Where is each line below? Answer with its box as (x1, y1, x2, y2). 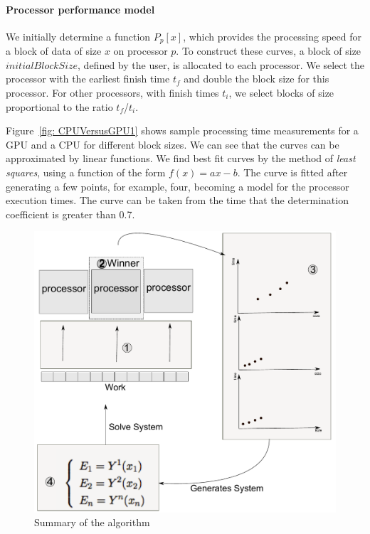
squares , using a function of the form (6, 165, 166, 179)
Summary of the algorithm (34, 515, 150, 530)
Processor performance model (6, 1, 155, 16)
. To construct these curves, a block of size (176, 43, 361, 58)
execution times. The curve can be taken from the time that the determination (6, 193, 349, 208)
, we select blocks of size (228, 85, 334, 100)
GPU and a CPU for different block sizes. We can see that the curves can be (6, 137, 339, 151)
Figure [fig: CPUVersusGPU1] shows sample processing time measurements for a (6, 123, 359, 138)
